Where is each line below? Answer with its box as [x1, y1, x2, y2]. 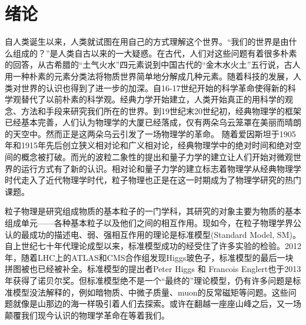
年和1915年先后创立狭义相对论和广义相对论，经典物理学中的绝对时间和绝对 [5, 139, 293, 151]
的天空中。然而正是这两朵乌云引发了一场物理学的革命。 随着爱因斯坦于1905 [5, 127, 296, 140]
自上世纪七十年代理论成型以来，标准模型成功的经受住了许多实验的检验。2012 [5, 240, 301, 252]
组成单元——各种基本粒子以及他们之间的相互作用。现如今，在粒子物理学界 [5, 217, 293, 229]
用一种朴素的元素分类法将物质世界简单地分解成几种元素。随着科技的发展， [5, 69, 293, 82]
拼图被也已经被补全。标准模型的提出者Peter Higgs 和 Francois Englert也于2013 [5, 263, 301, 275]
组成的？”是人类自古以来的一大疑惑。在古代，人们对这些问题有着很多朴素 [12, 47, 297, 59]
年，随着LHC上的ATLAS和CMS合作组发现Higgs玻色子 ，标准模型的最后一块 [5, 251, 294, 263]
